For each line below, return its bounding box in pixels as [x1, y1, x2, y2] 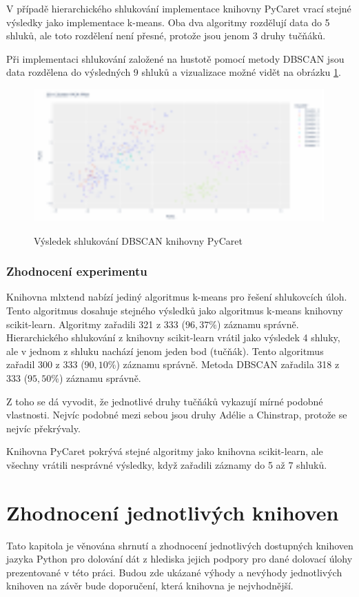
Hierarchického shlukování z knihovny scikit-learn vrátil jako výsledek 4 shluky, [6, 330, 340, 345]
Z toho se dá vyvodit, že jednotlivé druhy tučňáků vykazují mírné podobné [6, 394, 323, 408]
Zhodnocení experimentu [6, 263, 147, 280]
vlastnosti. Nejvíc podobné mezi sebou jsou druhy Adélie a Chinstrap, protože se [6, 407, 347, 422]
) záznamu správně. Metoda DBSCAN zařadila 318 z [116, 357, 340, 372]
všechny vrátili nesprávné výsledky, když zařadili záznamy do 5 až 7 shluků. [6, 457, 327, 472]
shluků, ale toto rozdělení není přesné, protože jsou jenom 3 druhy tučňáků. [6, 28, 326, 43]
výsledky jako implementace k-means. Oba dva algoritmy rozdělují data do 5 [6, 14, 330, 29]
